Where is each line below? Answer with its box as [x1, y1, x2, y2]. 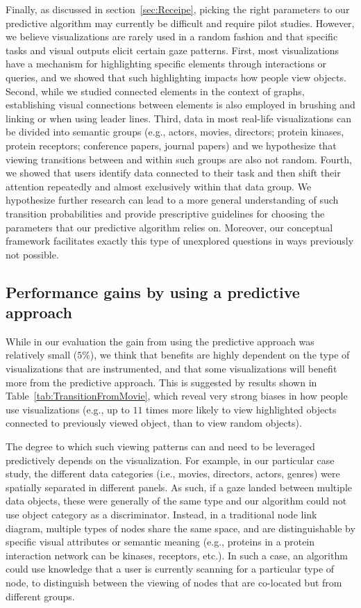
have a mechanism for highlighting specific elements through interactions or [6, 56, 327, 71]
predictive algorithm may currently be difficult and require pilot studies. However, [6, 15, 355, 30]
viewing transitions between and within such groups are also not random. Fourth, [6, 151, 352, 166]
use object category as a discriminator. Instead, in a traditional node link [6, 507, 317, 521]
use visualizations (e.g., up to [6, 402, 130, 416]
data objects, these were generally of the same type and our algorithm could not [6, 493, 347, 508]
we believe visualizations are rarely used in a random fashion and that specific [6, 29, 338, 44]
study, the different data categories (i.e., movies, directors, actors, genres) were [6, 466, 340, 481]
